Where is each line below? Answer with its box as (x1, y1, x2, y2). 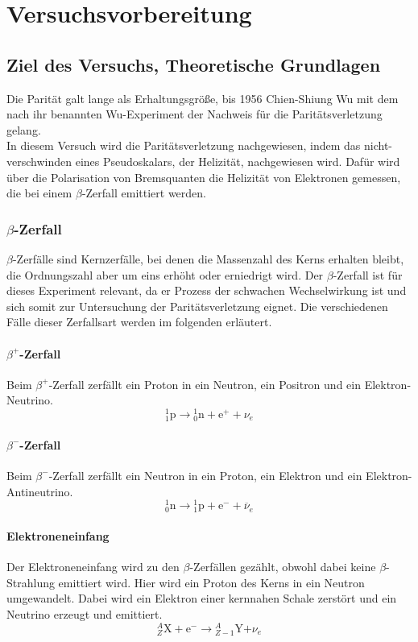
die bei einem (6, 184, 72, 201)
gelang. (6, 121, 41, 138)
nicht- (364, 137, 393, 154)
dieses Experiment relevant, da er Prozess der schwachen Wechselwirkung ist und (6, 282, 407, 299)
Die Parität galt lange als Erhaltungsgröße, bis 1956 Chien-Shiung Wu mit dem (6, 89, 399, 106)
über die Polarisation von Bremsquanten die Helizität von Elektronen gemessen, (6, 168, 401, 185)
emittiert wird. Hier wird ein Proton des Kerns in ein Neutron (58, 574, 365, 590)
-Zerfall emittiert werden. (81, 184, 206, 201)
